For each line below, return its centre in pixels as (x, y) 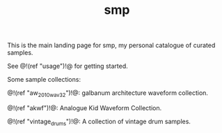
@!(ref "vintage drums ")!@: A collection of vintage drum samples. (99, 122)
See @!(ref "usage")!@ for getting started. (68, 66)
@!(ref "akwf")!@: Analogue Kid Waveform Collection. (85, 108)
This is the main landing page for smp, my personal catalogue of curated (111, 45)
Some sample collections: (44, 80)
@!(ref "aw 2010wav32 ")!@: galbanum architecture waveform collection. (108, 94)
